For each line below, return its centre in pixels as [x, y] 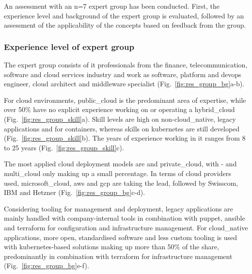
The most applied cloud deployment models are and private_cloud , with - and [120, 164]
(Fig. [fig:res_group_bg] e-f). [47, 266]
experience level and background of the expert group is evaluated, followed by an [124, 15]
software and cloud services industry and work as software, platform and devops [123, 74]
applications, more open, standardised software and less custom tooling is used [121, 237]
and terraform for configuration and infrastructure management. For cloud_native [126, 227]
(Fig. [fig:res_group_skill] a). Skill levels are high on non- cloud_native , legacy [120, 119]
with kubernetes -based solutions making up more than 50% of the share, [111, 247]
